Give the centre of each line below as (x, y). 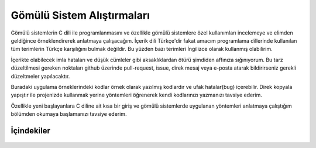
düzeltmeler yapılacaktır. (40, 76)
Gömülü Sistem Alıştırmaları (80, 15)
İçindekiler (31, 131)
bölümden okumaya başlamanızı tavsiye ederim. (69, 114)
